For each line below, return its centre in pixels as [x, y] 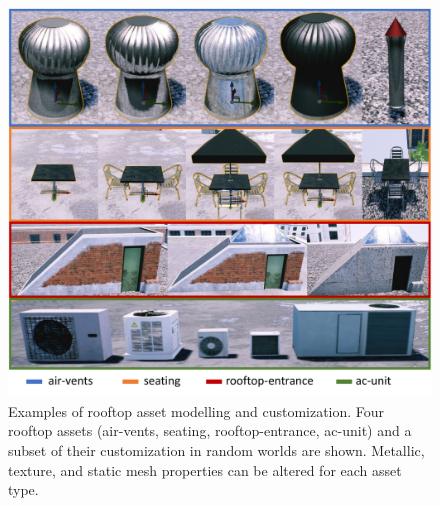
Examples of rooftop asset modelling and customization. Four [196, 410]
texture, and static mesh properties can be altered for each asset [205, 469]
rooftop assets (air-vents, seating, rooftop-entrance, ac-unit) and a [210, 430]
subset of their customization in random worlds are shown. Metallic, [216, 450]
